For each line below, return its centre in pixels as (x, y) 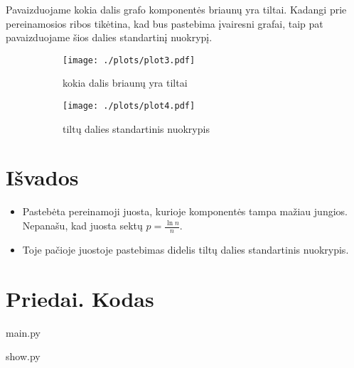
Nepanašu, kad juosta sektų (82, 225)
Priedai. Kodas (80, 298)
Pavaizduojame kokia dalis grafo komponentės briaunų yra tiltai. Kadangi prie (176, 9)
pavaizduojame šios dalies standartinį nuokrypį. (109, 37)
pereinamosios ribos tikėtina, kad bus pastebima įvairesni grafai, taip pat (165, 23)
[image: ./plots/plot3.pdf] (129, 60)
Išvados (42, 177)
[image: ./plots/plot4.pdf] (129, 106)
